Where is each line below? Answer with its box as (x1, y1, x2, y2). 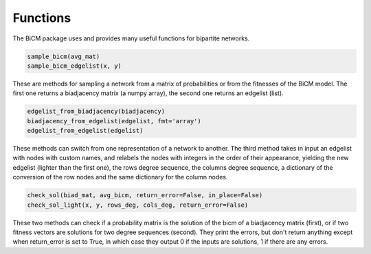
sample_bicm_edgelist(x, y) (27, 62, 122, 70)
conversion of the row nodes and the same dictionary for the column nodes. (12, 173, 228, 181)
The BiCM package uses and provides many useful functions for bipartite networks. (12, 34, 250, 42)
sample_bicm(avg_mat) (27, 52, 100, 60)
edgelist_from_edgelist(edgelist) (27, 127, 144, 135)
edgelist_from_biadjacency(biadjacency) (27, 107, 165, 116)
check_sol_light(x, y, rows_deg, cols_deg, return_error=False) (27, 201, 249, 209)
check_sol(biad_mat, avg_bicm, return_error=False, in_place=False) (27, 192, 263, 199)
